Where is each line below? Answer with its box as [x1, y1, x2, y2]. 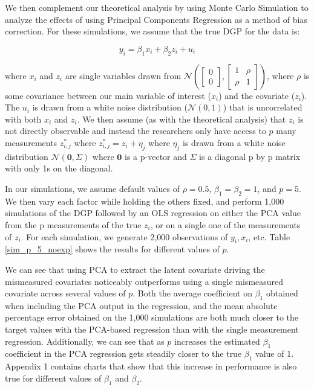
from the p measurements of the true [5, 218, 142, 231]
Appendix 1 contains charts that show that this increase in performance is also [5, 360, 297, 372]
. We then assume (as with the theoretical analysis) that [77, 112, 286, 125]
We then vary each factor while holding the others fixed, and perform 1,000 [5, 194, 284, 207]
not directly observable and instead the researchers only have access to [5, 124, 266, 137]
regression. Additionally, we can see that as [5, 334, 165, 347]
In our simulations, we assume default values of [5, 182, 180, 194]
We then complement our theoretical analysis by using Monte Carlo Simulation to [5, 1, 309, 13]
